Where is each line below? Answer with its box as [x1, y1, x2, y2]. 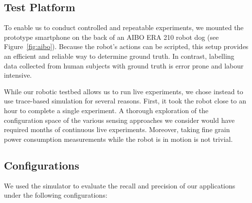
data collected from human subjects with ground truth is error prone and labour [4, 60, 244, 70]
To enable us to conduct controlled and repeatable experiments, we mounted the [4, 22, 244, 33]
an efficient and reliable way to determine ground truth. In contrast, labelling [4, 51, 234, 61]
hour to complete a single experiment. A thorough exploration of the [4, 105, 209, 115]
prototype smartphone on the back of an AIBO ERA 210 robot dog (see [4, 32, 219, 42]
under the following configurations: [4, 190, 108, 200]
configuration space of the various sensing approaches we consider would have [4, 115, 235, 125]
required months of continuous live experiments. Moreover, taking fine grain [4, 124, 230, 135]
